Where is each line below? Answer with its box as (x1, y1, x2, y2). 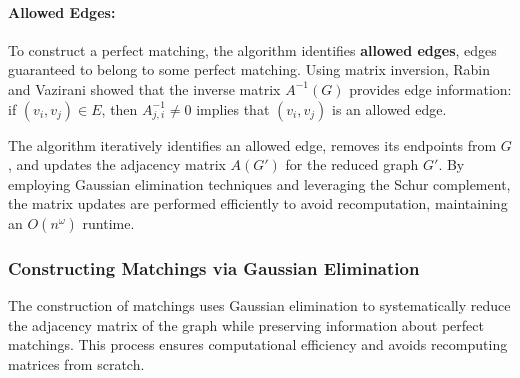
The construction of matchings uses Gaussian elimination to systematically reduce (8, 295, 511, 316)
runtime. (82, 212, 135, 233)
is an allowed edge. (331, 98, 447, 119)
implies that (196, 98, 270, 119)
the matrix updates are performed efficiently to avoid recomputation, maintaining (8, 193, 508, 214)
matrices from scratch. (8, 353, 145, 374)
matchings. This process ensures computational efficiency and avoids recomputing (8, 334, 508, 355)
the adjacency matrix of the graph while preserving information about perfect (8, 314, 484, 335)
